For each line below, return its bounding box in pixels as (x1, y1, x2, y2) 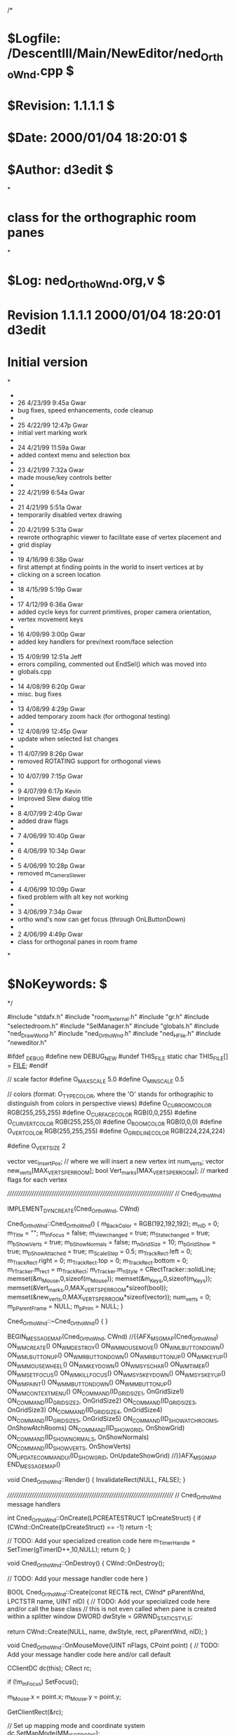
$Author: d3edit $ (7, 162, 114, 178)
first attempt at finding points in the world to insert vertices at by (17, 562, 204, 571)
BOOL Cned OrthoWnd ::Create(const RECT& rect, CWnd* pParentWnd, (7, 1588, 206, 1598)
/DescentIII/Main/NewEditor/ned (7, 46, 201, 62)
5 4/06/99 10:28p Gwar (17, 861, 86, 870)
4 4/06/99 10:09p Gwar (17, 885, 86, 894)
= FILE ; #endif (7, 1061, 48, 1070)
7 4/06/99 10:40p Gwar (17, 831, 86, 840)
